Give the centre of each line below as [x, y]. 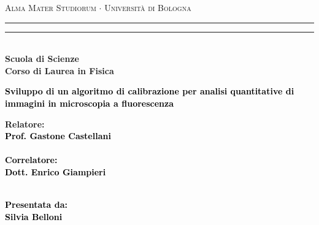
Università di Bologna [148, 7]
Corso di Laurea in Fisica [60, 70]
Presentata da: [37, 204]
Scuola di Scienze [42, 59]
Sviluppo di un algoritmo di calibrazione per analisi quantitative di [150, 91]
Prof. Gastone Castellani [58, 136]
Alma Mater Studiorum [51, 7]
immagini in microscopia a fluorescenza [90, 103]
